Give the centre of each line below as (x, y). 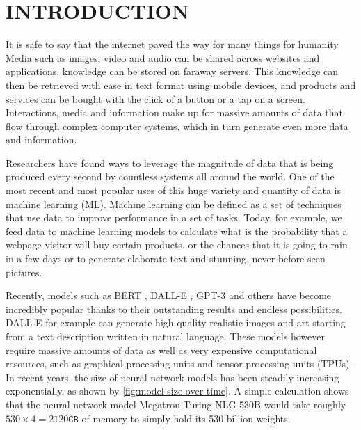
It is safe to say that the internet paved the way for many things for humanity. (173, 44)
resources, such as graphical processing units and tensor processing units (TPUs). (179, 364)
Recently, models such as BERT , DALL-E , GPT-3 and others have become (169, 295)
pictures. (24, 272)
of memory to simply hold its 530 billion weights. (186, 418)
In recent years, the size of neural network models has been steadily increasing (173, 377)
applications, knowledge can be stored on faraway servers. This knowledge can (172, 71)
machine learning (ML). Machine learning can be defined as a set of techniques (174, 204)
